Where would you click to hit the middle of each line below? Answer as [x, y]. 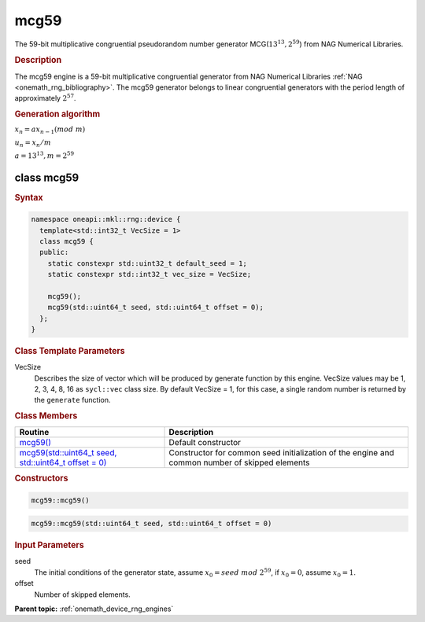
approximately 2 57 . [45, 98]
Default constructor [205, 443]
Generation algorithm [57, 114]
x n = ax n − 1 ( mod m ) [50, 130]
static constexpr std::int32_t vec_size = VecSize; [150, 274]
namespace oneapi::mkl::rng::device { [106, 219]
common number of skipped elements [239, 462]
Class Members [46, 415]
